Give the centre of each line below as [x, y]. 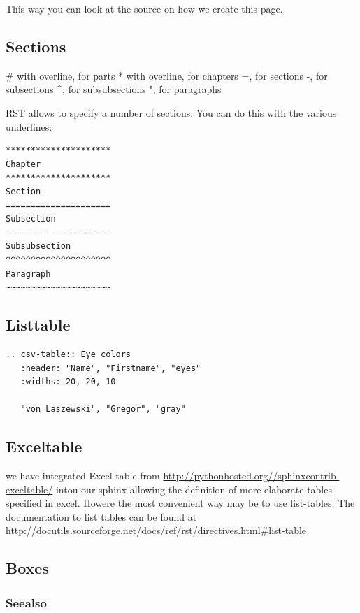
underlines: [29, 126]
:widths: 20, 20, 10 [68, 382]
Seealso [26, 602]
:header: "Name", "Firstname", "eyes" [111, 368]
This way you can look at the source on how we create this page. [144, 8]
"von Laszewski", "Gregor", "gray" [103, 409]
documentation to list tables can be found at [101, 516]
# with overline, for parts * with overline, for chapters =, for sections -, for [167, 75]
